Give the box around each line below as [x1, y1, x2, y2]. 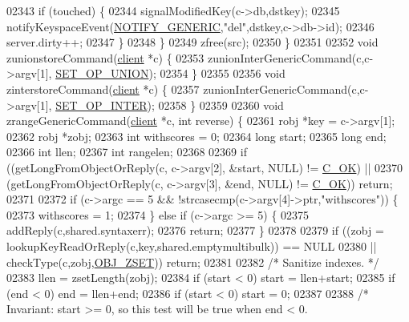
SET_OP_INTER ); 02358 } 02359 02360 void [55, 96, 284, 113]
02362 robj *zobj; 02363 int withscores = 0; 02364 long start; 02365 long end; [6, 127, 387, 144]
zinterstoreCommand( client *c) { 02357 [6, 80, 200, 97]
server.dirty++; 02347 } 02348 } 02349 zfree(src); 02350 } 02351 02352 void [6, 34, 379, 50]
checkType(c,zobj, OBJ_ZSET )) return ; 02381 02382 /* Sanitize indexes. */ [6, 253, 379, 270]
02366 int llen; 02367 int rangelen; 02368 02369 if [6, 143, 247, 160]
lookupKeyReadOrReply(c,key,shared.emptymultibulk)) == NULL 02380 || [6, 237, 377, 254]
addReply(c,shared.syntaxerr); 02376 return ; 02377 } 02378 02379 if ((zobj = [6, 222, 384, 239]
